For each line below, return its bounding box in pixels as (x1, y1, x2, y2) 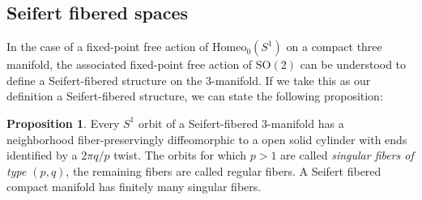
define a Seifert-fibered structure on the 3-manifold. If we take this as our (6, 71, 371, 88)
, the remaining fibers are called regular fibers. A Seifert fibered (66, 162, 382, 179)
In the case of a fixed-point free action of (6, 38, 209, 55)
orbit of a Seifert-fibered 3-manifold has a (138, 114, 344, 131)
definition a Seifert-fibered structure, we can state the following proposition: (6, 87, 383, 104)
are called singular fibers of (280, 147, 414, 164)
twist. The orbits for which (113, 147, 247, 164)
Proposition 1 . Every (6, 114, 120, 131)
